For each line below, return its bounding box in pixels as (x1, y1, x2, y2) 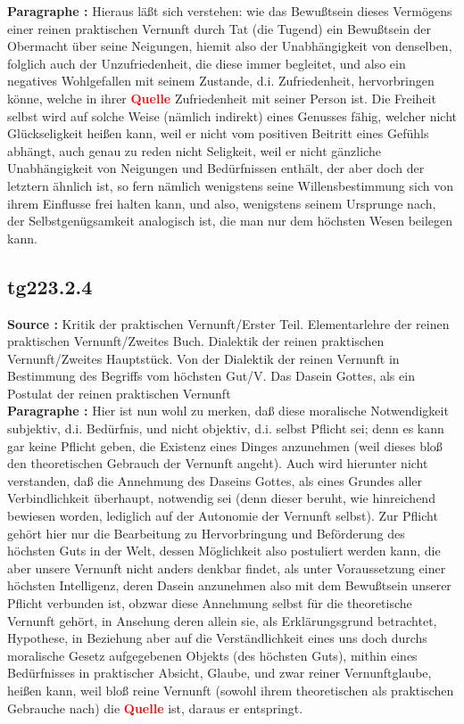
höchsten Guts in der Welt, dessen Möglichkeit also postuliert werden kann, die (7, 541, 441, 560)
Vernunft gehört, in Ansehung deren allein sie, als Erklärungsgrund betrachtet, (7, 611, 437, 629)
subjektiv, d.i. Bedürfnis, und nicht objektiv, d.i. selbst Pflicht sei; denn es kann (7, 419, 444, 438)
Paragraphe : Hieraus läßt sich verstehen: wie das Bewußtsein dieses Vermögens (7, 2, 452, 20)
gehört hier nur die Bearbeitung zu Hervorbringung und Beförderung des (7, 523, 405, 542)
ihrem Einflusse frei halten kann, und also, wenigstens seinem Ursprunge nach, (7, 193, 436, 212)
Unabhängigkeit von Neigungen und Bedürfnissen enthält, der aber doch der (7, 159, 425, 177)
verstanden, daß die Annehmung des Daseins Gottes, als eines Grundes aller (7, 471, 423, 490)
